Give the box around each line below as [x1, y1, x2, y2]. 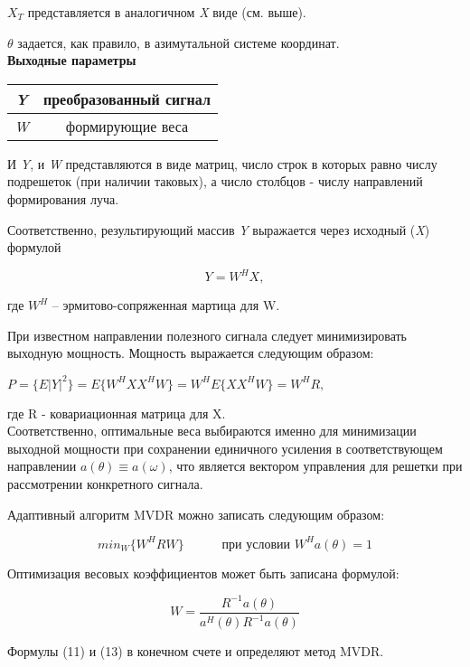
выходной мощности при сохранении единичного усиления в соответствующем [7, 438, 443, 457]
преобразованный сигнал [42, 88, 211, 109]
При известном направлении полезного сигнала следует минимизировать [7, 325, 407, 344]
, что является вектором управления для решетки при [168, 456, 463, 475]
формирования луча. [7, 189, 119, 208]
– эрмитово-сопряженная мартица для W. [52, 296, 280, 315]
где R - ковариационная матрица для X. [7, 403, 226, 422]
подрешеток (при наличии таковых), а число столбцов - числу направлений [7, 172, 423, 191]
